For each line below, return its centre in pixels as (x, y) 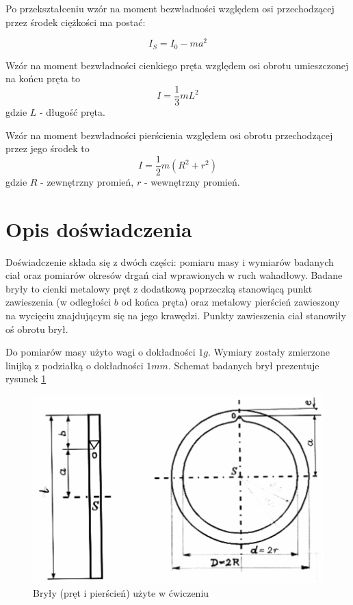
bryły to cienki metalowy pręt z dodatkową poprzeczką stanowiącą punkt (159, 288)
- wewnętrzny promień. (192, 181)
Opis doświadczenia (99, 229)
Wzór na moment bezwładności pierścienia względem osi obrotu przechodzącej (169, 135)
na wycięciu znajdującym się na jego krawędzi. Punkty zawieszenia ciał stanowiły (176, 315)
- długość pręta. (72, 111)
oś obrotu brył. (37, 329)
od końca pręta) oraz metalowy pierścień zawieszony (231, 302)
